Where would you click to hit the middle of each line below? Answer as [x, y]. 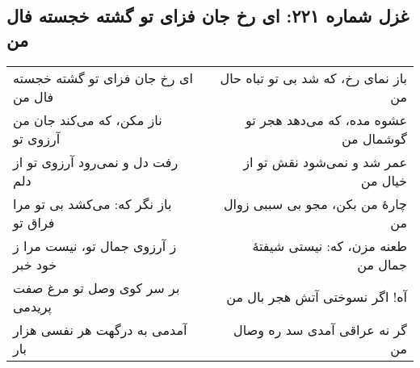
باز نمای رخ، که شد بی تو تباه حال [313, 77]
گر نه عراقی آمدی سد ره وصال [320, 329]
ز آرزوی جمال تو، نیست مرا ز [95, 245]
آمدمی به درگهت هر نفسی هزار [100, 329]
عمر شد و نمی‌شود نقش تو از [325, 161]
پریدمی [33, 306]
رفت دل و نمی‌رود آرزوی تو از [96, 161]
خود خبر [35, 264]
